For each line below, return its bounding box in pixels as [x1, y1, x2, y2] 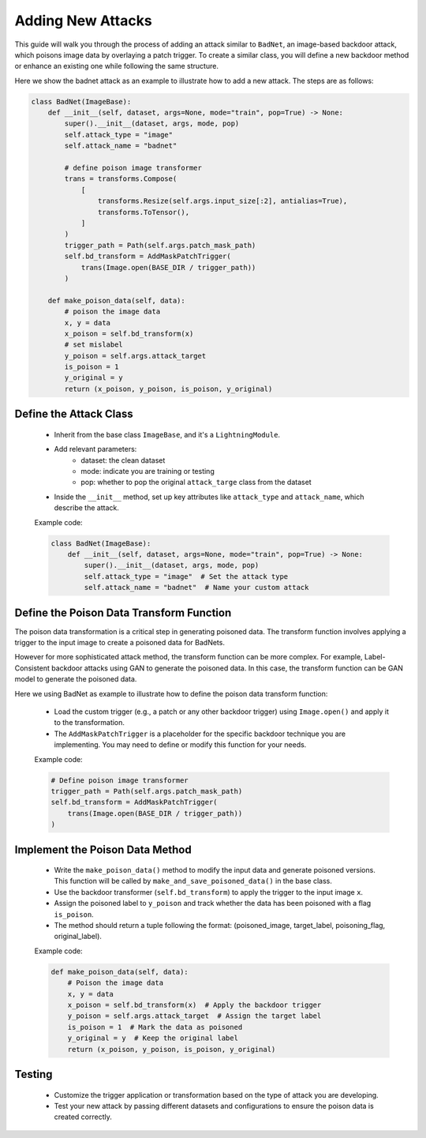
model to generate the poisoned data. [14, 674, 137, 684]
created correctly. [54, 1112, 112, 1121]
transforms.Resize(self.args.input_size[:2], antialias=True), [97, 197, 348, 205]
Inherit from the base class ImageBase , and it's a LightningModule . [54, 430, 280, 439]
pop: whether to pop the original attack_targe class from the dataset [80, 478, 312, 487]
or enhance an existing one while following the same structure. [14, 62, 219, 71]
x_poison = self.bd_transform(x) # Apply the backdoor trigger [67, 1000, 322, 1009]
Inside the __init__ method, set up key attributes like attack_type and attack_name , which [54, 492, 364, 501]
